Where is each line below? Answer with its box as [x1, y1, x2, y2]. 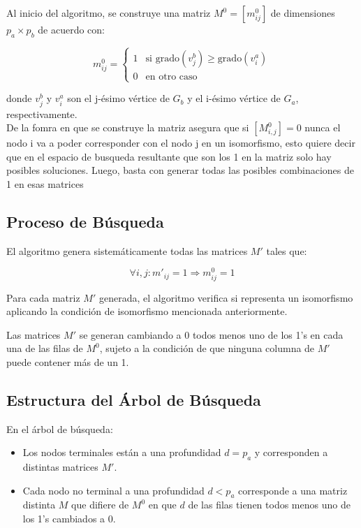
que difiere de [71, 497, 129, 512]
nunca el [304, 120, 341, 135]
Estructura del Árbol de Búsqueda [6, 388, 261, 410]
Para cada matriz [6, 290, 80, 305]
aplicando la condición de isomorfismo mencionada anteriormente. [6, 304, 288, 318]
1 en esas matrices [6, 176, 84, 191]
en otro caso [145, 72, 198, 82]
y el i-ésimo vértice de [187, 91, 281, 105]
